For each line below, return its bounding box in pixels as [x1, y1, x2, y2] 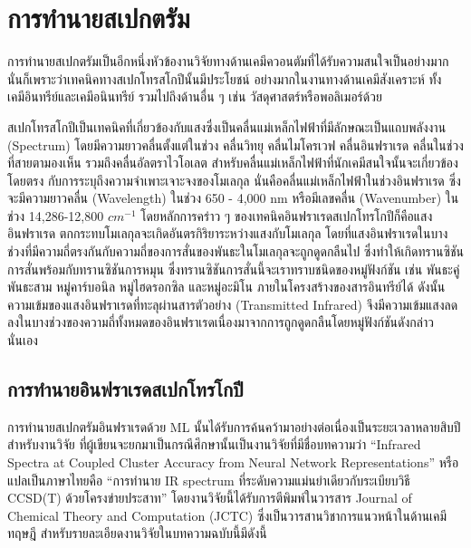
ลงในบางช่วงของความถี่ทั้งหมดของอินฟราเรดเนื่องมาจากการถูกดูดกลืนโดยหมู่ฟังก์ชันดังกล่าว [7, 312, 434, 332]
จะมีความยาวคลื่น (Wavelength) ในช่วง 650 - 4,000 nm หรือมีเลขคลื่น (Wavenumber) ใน [7, 188, 459, 207]
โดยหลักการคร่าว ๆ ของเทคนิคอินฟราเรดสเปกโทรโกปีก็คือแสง [140, 206, 433, 225]
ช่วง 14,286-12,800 [7, 206, 104, 225]
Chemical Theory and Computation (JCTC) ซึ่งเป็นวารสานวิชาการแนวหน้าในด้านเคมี [7, 505, 447, 524]
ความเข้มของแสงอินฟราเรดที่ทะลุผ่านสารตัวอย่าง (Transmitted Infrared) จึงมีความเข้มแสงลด [7, 294, 458, 313]
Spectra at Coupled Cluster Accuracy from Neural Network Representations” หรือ [7, 453, 459, 472]
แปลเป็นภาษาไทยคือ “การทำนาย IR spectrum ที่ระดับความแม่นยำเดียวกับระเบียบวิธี [7, 470, 410, 489]
